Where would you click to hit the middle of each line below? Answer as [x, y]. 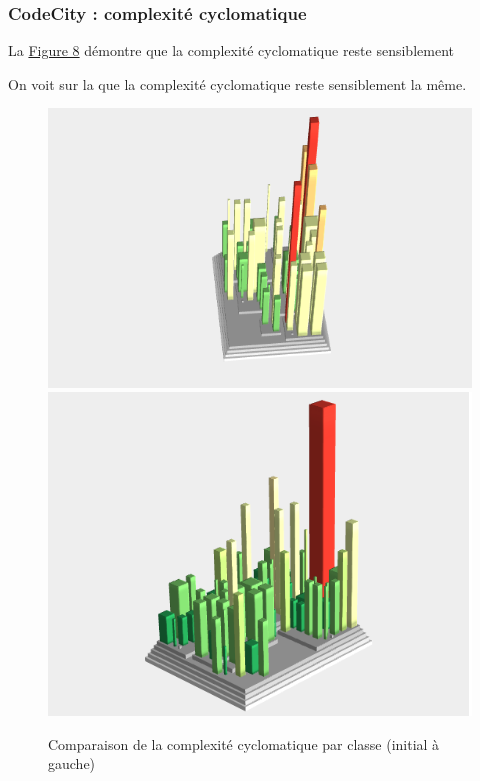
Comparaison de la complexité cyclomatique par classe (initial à [244, 743]
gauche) [72, 763]
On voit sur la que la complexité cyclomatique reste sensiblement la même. [237, 83]
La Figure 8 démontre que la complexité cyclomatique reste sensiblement [231, 50]
